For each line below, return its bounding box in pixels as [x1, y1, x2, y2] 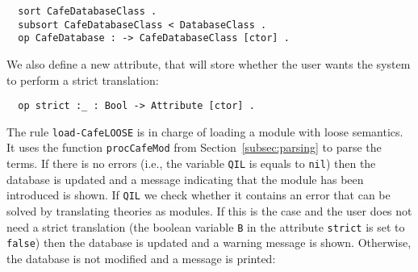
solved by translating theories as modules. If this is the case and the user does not [6, 203, 412, 220]
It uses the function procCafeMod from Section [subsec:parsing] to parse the [6, 139, 382, 156]
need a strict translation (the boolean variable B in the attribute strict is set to [6, 218, 405, 235]
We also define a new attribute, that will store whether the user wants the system [6, 55, 411, 72]
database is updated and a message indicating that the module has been [6, 170, 364, 187]
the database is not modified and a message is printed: [6, 249, 276, 266]
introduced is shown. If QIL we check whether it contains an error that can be [6, 186, 391, 203]
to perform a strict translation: [6, 71, 159, 88]
